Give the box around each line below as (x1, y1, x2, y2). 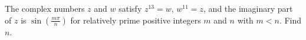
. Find (279, 14, 302, 26)
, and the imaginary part (203, 2, 293, 14)
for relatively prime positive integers (70, 14, 201, 26)
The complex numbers (5, 2, 85, 14)
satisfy (119, 2, 142, 14)
